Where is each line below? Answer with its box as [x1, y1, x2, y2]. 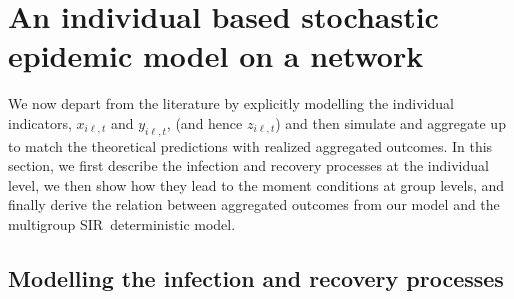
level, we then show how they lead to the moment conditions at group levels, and [8, 174, 505, 195]
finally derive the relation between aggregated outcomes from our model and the [8, 194, 500, 215]
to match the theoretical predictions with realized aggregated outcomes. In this [8, 135, 493, 156]
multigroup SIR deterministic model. [8, 214, 236, 235]
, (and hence [166, 112, 243, 133]
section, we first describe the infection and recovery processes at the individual [8, 155, 489, 176]
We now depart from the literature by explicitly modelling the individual [8, 93, 454, 114]
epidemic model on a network [8, 35, 424, 76]
